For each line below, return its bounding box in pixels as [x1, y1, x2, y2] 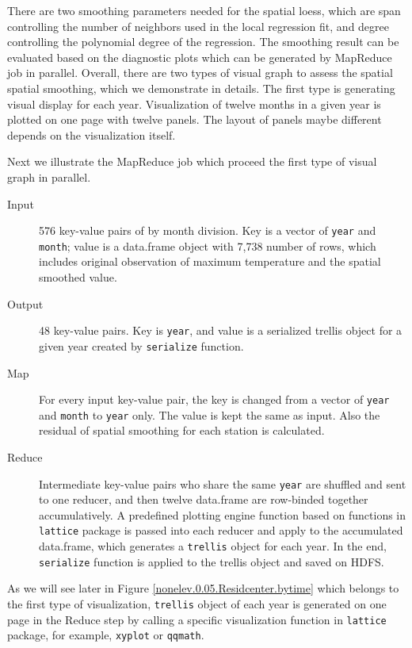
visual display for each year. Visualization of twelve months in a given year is [7, 95, 381, 112]
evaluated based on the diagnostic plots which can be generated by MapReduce [7, 48, 392, 65]
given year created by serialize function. [39, 337, 244, 354]
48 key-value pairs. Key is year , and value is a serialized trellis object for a [39, 322, 402, 339]
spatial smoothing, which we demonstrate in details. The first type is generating [7, 79, 395, 96]
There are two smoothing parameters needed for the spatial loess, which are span [7, 2, 401, 18]
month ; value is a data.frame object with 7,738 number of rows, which [39, 237, 376, 254]
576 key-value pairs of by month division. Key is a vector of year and [39, 222, 376, 239]
